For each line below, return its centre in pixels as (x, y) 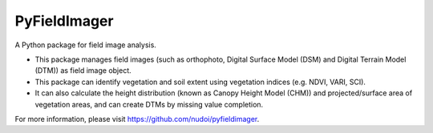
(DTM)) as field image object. (83, 71)
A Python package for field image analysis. (85, 45)
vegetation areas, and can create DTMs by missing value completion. (149, 104)
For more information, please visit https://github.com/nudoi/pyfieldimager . (137, 119)
